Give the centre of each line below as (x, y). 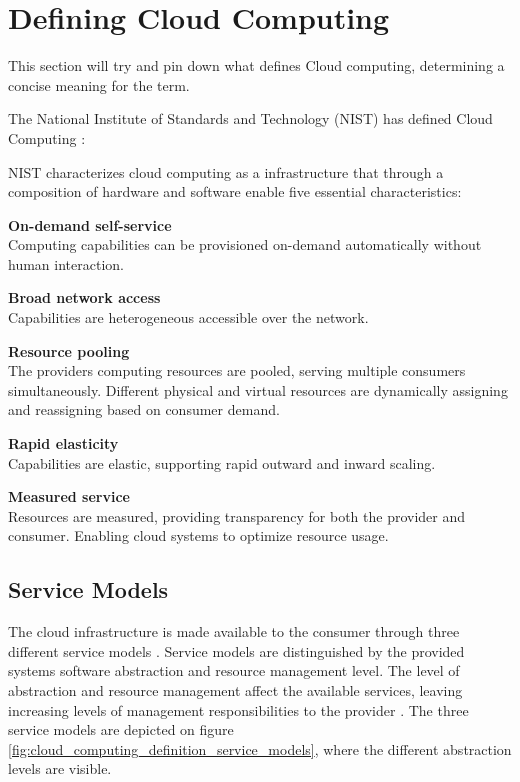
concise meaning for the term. (99, 84)
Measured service (69, 496)
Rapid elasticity (63, 443)
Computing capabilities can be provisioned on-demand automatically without (245, 244)
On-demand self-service (90, 224)
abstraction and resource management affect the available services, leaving (235, 689)
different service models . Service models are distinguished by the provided (236, 650)
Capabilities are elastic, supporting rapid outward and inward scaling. (222, 462)
